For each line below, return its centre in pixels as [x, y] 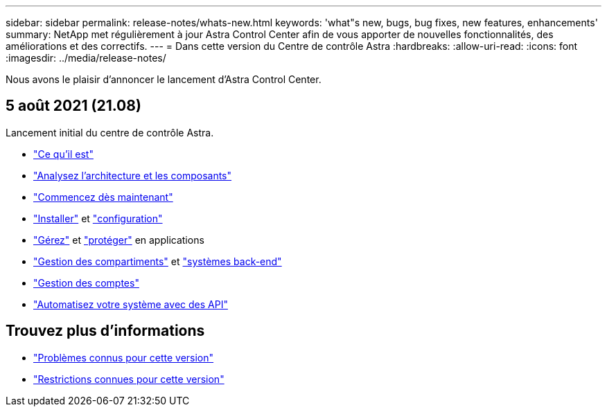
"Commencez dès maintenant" [103, 197]
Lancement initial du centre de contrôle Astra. [110, 132]
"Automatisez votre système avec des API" [131, 304]
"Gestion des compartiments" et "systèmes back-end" [158, 261]
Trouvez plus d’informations [105, 331]
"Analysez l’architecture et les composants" [133, 175]
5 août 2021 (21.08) [73, 106]
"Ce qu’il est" [63, 154]
